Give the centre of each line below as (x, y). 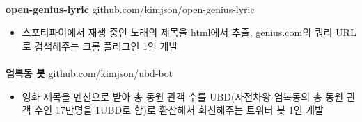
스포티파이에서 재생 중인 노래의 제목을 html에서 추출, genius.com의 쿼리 (177, 32)
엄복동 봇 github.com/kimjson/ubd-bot (89, 72)
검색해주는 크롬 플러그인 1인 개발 (106, 45)
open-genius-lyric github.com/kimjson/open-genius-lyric (130, 9)
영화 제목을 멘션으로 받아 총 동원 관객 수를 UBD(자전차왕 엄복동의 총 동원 (183, 96)
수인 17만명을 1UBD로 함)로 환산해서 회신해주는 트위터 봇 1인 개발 (179, 110)
